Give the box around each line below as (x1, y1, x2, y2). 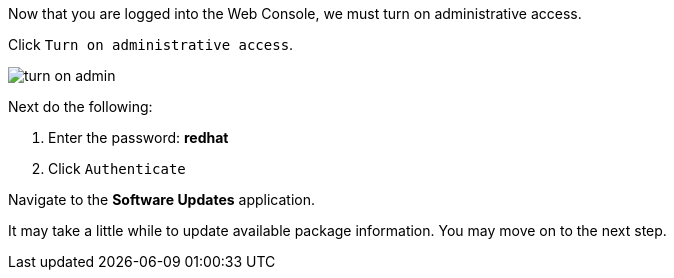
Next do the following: (8, 98, 153, 115)
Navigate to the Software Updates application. (8, 191, 315, 208)
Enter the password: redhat (48, 129, 229, 146)
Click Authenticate (48, 160, 186, 177)
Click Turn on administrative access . (8, 36, 294, 53)
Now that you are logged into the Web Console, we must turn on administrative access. (8, 5, 582, 22)
